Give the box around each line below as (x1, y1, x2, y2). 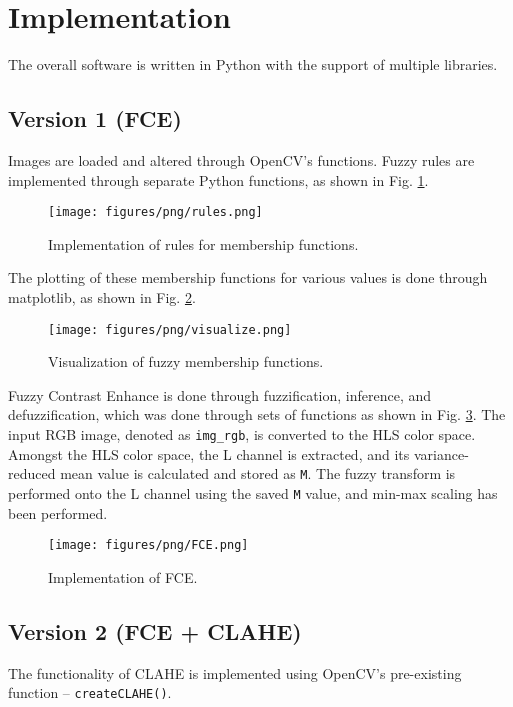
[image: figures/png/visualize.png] (48, 322, 292, 337)
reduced (8, 463, 56, 484)
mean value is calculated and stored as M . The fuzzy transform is (60, 463, 456, 484)
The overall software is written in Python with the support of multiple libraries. (8, 54, 498, 75)
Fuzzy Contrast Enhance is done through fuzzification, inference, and (8, 384, 432, 405)
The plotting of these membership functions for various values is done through (8, 267, 488, 288)
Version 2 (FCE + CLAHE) (8, 615, 302, 646)
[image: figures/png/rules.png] (48, 205, 263, 220)
